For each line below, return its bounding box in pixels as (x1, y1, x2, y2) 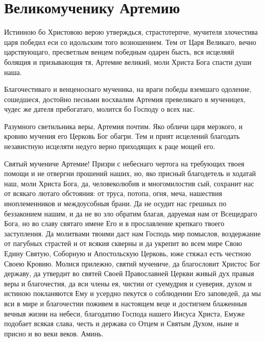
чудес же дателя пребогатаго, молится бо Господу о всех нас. (4, 104, 195, 114)
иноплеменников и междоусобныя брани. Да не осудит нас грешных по (4, 198, 227, 209)
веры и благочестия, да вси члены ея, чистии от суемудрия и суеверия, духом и (4, 278, 252, 288)
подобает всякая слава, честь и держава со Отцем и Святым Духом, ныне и (4, 318, 239, 329)
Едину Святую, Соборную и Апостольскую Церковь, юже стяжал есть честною (4, 248, 251, 258)
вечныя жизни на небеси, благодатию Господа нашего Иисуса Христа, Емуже (4, 308, 245, 319)
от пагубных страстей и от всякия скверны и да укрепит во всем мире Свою (4, 238, 242, 249)
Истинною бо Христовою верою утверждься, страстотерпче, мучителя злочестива (4, 27, 258, 37)
